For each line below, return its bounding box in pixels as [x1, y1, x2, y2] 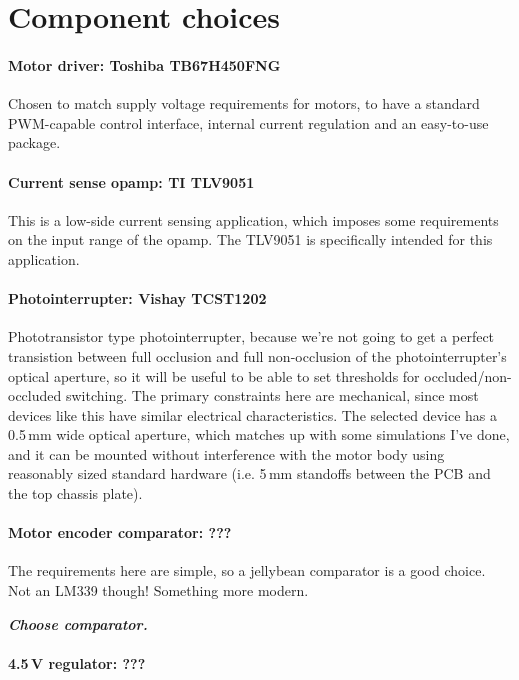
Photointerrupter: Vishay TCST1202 [8, 288, 267, 309]
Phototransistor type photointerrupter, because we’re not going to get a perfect [8, 326, 495, 347]
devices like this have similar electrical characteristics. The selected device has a [8, 404, 498, 425]
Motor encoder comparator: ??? [8, 522, 232, 543]
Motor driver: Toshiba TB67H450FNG [8, 54, 281, 75]
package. [8, 132, 61, 153]
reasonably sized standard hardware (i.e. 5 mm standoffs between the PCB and [8, 463, 491, 484]
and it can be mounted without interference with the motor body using [8, 443, 445, 464]
